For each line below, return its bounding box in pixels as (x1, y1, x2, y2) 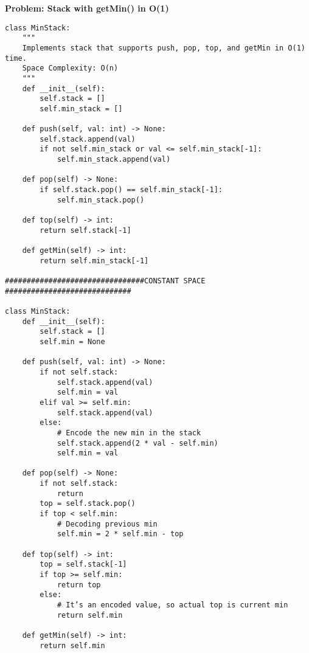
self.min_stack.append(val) (57, 155, 171, 164)
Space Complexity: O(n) (22, 64, 119, 73)
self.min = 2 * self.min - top (57, 530, 184, 539)
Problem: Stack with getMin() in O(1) (5, 2, 169, 14)
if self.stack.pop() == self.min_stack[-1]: (40, 185, 223, 195)
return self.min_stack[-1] (40, 256, 149, 265)
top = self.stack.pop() (40, 499, 136, 508)
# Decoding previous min (57, 519, 158, 528)
